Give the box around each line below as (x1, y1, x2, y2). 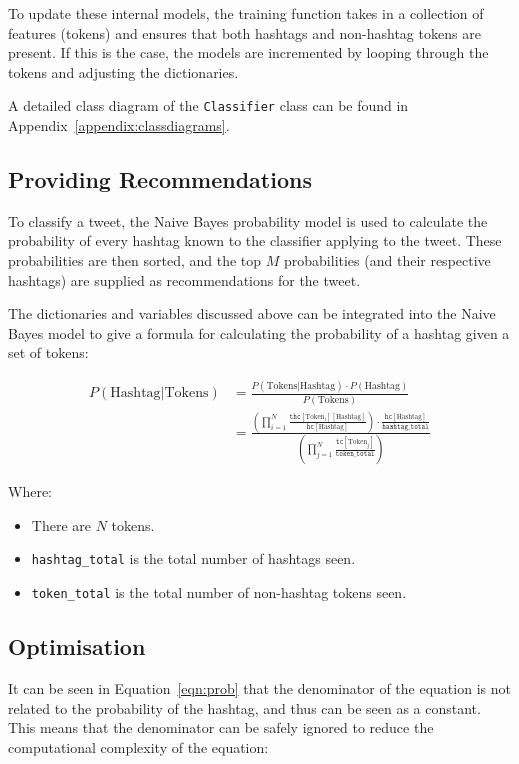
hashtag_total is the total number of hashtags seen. (31, 548, 356, 569)
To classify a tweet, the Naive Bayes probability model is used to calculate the (8, 210, 488, 231)
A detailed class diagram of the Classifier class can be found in (8, 95, 409, 116)
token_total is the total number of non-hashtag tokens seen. (31, 582, 407, 603)
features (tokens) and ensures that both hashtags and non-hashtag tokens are (8, 22, 481, 43)
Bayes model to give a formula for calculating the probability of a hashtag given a (8, 322, 510, 343)
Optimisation (8, 631, 146, 662)
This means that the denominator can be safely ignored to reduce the (8, 717, 434, 738)
